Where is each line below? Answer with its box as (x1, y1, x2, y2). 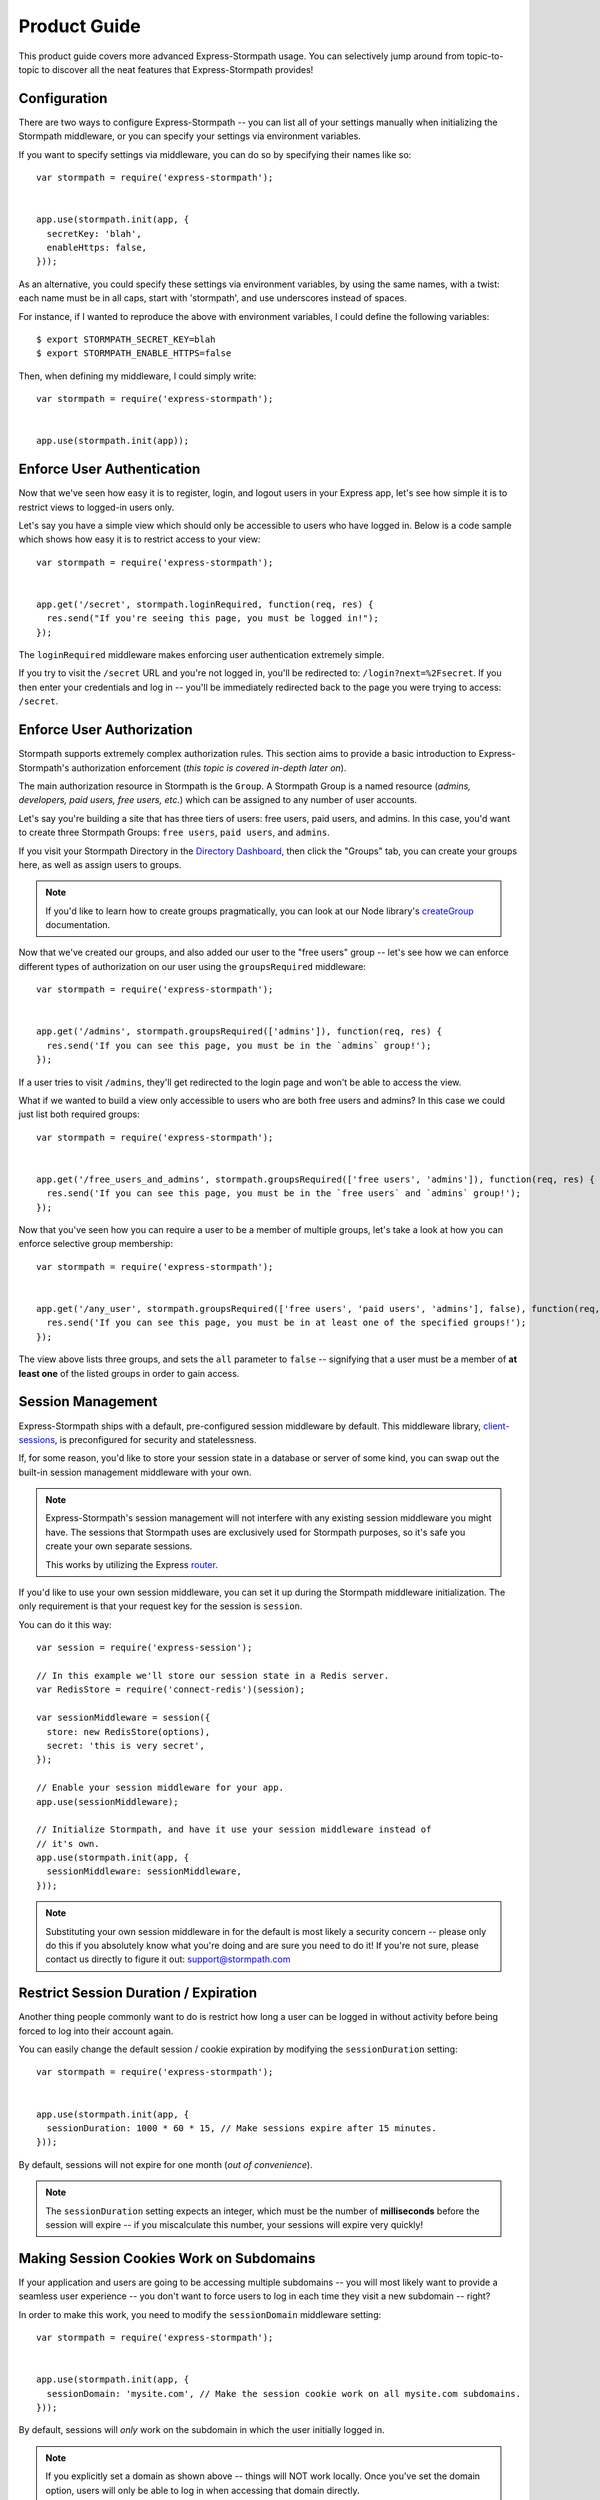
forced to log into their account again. (18, 2025, 174, 2037)
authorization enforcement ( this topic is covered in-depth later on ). (71, 761, 347, 774)
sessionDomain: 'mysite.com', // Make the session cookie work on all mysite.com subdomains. (46, 2388, 522, 2399)
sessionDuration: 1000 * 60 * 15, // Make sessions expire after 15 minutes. (46, 2123, 437, 2134)
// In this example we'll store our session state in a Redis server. (36, 1670, 390, 1681)
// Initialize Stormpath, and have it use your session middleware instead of (36, 1824, 432, 1835)
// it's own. (36, 1838, 100, 1849)
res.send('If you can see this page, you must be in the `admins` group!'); (46, 1040, 432, 1051)
